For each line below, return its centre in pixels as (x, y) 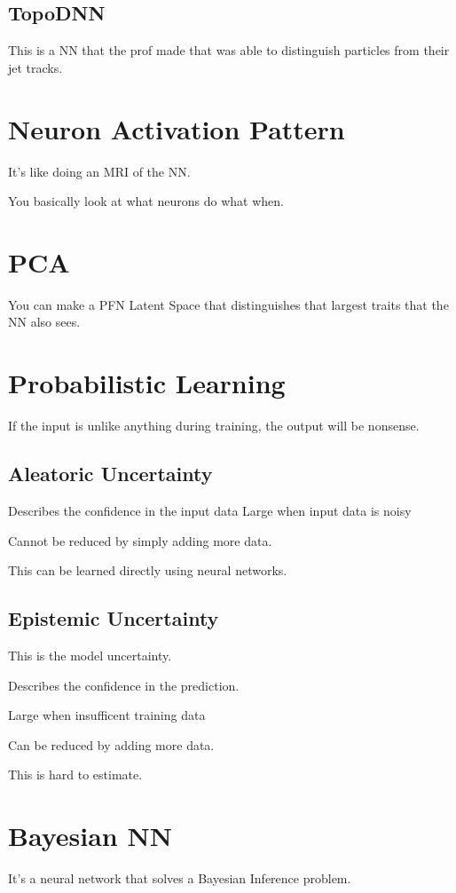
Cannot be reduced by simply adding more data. (140, 540)
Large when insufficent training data (107, 715)
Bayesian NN (90, 836)
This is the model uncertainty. (90, 655)
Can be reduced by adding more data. (111, 744)
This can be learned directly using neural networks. (148, 570)
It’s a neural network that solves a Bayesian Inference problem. (180, 878)
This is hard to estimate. (75, 774)
